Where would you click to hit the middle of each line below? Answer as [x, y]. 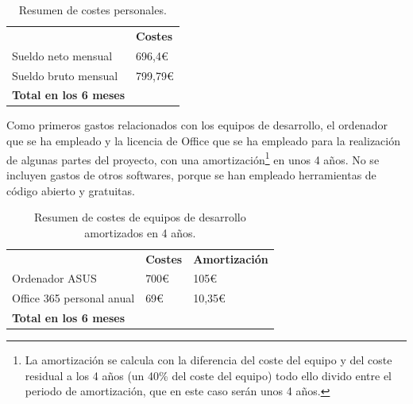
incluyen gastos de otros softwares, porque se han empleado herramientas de [191, 174]
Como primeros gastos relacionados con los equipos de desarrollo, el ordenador [197, 125]
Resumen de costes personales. [93, 10]
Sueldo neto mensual [62, 55]
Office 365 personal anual [73, 298]
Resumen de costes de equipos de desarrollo [140, 217]
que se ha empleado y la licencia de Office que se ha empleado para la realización [203, 141]
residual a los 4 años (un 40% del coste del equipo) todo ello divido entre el [208, 375]
